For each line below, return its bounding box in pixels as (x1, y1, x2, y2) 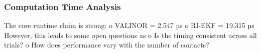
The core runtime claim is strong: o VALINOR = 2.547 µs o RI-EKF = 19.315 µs (4, 20, 254, 30)
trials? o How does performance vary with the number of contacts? (4, 39, 209, 50)
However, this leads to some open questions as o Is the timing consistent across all (4, 29, 257, 40)
